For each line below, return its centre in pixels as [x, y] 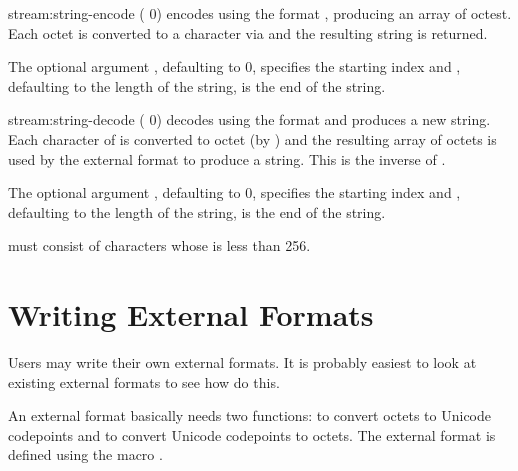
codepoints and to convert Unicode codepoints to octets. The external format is [252, 434]
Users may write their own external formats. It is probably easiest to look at [242, 362]
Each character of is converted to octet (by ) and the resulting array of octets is [252, 138]
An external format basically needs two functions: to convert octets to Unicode [250, 415]
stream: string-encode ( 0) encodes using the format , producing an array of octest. [260, 13]
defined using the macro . [85, 454]
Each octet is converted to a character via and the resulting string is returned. [248, 32]
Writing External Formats [191, 314]
